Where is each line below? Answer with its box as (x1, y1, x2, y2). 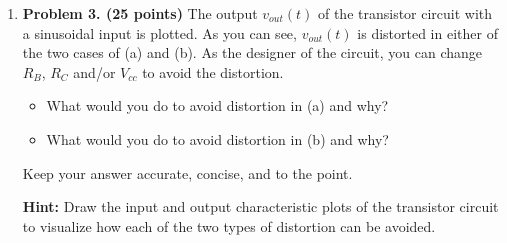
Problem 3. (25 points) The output (22, 3, 258, 23)
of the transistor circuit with (317, 3, 493, 23)
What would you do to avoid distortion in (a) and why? (46, 95, 389, 116)
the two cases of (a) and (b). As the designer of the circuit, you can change (22, 42, 483, 63)
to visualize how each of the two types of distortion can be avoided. (22, 215, 436, 236)
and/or (73, 61, 116, 82)
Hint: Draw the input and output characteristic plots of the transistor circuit (22, 196, 499, 217)
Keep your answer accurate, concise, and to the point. (22, 162, 353, 183)
